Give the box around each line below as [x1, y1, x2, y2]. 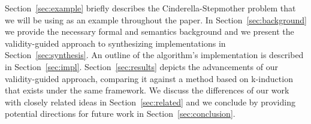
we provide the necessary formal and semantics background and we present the [5, 25, 294, 38]
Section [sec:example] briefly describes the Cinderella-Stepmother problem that [5, 2, 296, 14]
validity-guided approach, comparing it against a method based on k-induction [5, 72, 293, 84]
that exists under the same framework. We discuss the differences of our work [5, 84, 289, 96]
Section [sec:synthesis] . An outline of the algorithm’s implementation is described [5, 49, 304, 61]
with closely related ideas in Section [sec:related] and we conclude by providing [5, 95, 295, 108]
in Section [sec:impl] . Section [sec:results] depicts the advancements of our [5, 60, 278, 72]
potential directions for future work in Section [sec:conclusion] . [5, 107, 235, 120]
